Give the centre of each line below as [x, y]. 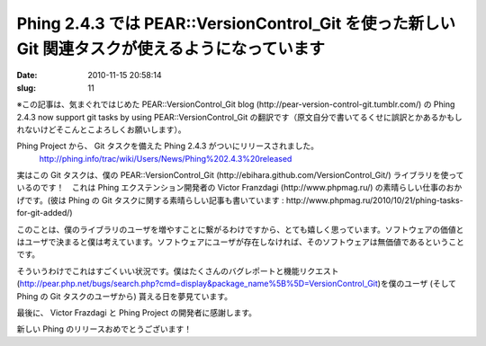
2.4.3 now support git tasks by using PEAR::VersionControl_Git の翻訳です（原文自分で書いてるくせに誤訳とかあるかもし [239, 117]
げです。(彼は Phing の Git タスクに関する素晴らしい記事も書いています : [150, 200]
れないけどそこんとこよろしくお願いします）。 [101, 129]
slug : [26, 88]
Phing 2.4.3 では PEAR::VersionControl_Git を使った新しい [236, 23]
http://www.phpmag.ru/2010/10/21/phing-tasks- [374, 200]
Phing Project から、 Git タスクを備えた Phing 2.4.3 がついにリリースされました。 [168, 146]
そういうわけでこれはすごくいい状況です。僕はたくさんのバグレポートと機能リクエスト [178, 271]
